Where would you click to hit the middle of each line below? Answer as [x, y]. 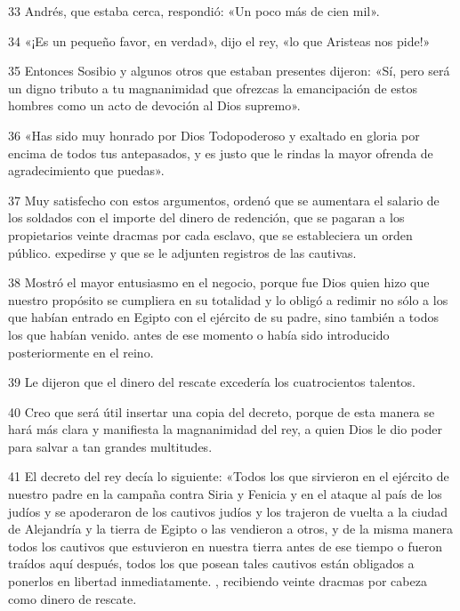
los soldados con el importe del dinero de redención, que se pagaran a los [206, 217]
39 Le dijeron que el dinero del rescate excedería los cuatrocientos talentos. [212, 382]
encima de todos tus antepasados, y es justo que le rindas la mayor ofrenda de [221, 153]
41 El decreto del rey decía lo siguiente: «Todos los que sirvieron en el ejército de [229, 476]
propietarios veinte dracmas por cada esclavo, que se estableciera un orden [210, 234]
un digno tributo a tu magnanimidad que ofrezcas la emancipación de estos [213, 88]
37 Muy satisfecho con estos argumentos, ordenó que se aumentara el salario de [224, 200]
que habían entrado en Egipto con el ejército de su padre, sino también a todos [223, 317]
